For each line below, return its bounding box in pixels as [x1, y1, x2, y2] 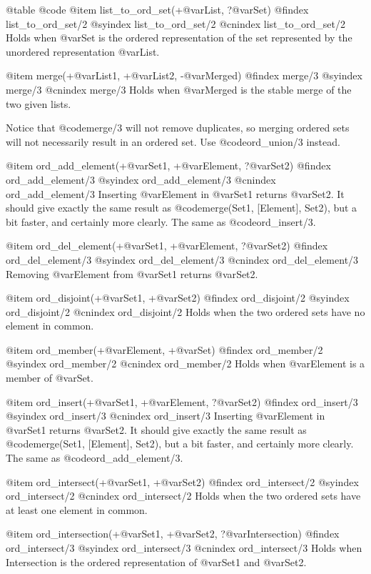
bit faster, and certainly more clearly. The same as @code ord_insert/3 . [6, 214, 316, 229]
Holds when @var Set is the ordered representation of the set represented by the [6, 30, 352, 45]
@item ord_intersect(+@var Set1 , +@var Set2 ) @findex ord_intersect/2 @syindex [6, 474, 359, 489]
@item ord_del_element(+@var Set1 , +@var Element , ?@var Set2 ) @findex [6, 238, 328, 253]
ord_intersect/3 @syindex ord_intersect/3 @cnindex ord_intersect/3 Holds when [6, 540, 362, 555]
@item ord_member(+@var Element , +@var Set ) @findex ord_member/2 [6, 342, 323, 357]
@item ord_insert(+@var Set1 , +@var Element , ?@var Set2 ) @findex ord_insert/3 [6, 394, 358, 409]
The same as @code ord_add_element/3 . [6, 450, 183, 465]
